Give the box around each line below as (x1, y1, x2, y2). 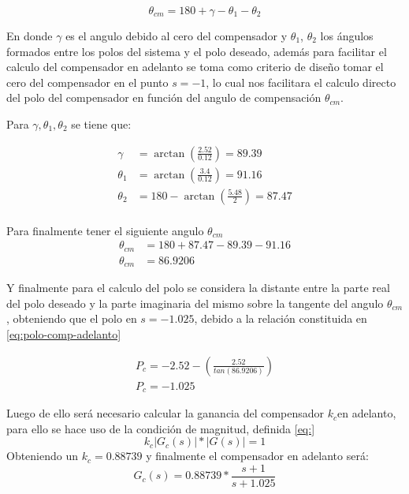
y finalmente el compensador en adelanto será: (146, 447, 369, 464)
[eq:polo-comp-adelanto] (6, 326, 121, 342)
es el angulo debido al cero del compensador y (65, 28, 288, 43)
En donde (6, 28, 53, 43)
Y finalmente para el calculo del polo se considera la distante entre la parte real (6, 279, 390, 296)
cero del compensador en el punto (6, 73, 169, 90)
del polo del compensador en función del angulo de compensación (6, 89, 322, 106)
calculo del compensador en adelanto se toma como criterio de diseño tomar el (6, 58, 384, 75)
